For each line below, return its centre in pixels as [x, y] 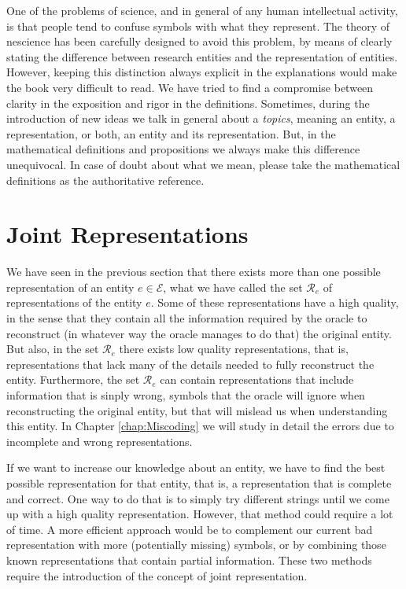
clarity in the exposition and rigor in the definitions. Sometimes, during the [188, 103]
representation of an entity [70, 287]
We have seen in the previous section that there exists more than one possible [194, 272]
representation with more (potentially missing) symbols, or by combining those [196, 545]
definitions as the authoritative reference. [105, 180]
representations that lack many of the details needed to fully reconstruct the [190, 364]
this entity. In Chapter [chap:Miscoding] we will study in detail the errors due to [200, 426]
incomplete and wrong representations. [100, 441]
